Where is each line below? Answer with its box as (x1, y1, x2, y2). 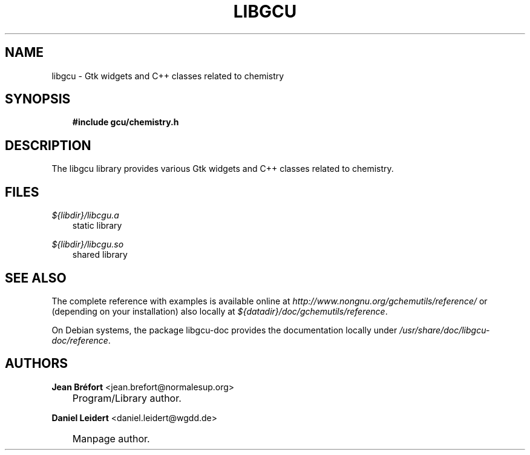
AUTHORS (5, 356, 68, 372)
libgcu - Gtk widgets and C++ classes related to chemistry (51, 70, 284, 81)
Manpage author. (72, 432, 150, 445)
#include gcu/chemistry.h (72, 117, 179, 128)
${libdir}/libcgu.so (51, 239, 124, 250)
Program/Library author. (72, 391, 182, 404)
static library (72, 220, 122, 231)
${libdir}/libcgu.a (51, 210, 119, 221)
